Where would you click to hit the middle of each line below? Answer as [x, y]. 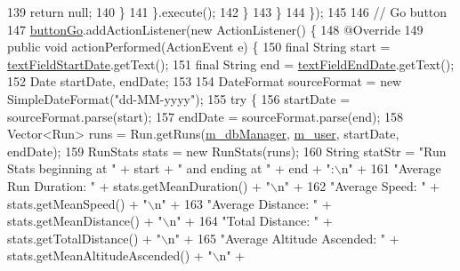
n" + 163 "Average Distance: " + [243, 203]
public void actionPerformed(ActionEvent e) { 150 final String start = [199, 47]
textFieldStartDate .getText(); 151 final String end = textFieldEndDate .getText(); [231, 64]
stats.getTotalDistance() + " [84, 238]
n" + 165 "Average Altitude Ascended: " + [283, 238]
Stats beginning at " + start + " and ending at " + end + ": [171, 168]
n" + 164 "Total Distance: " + [251, 221]
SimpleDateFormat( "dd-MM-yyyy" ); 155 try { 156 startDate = [179, 98]
